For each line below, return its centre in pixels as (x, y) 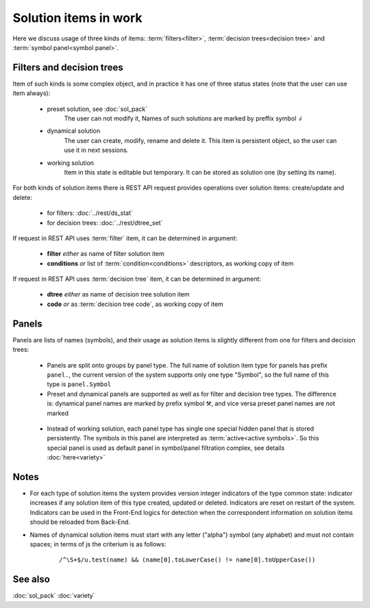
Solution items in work (78, 18)
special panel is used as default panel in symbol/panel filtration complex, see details (166, 448)
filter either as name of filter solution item (106, 254)
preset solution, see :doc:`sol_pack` (97, 109)
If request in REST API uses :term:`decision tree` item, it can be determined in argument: (137, 279)
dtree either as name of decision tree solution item (118, 294)
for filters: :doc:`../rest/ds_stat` (90, 213)
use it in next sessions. (96, 150)
